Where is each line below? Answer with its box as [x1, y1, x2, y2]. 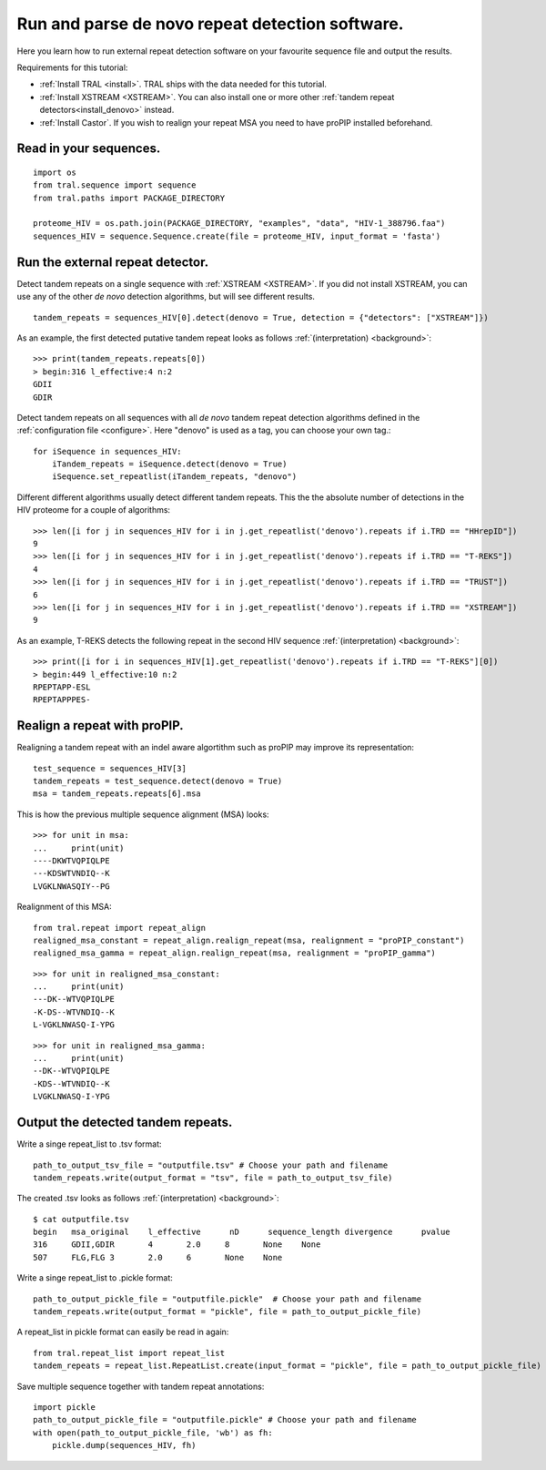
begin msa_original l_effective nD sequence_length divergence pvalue [33, 1227, 450, 1238]
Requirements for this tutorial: [16, 62, 128, 73]
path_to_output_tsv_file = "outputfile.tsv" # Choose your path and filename [33, 1159, 389, 1170]
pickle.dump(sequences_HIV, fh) [51, 1440, 197, 1451]
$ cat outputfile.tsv [33, 1214, 129, 1224]
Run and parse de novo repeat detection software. [16, 14, 404, 34]
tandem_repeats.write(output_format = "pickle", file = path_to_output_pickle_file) [33, 1307, 422, 1317]
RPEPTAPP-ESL [33, 681, 91, 692]
